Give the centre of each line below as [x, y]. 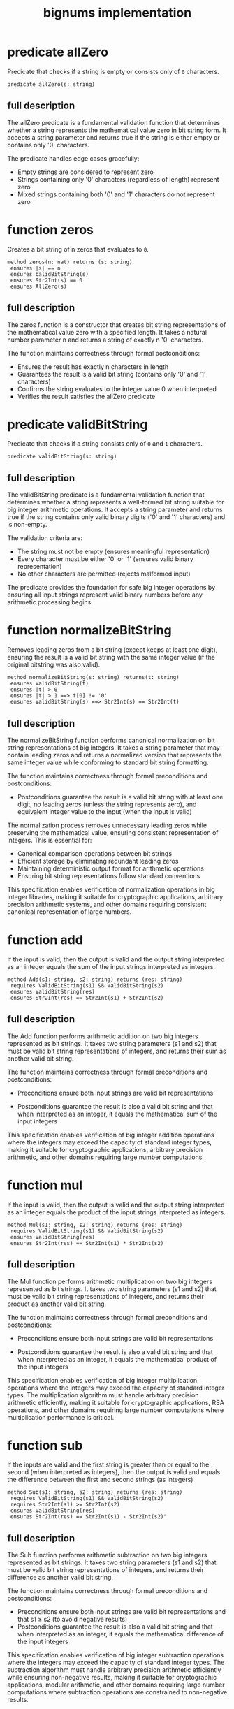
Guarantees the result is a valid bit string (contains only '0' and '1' [111, 374]
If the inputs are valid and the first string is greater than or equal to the [108, 1464]
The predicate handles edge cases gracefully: [73, 158]
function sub [45, 1445]
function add [45, 940]
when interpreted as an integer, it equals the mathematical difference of [120, 1634]
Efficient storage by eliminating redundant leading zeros [98, 861]
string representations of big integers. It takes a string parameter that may [114, 748]
